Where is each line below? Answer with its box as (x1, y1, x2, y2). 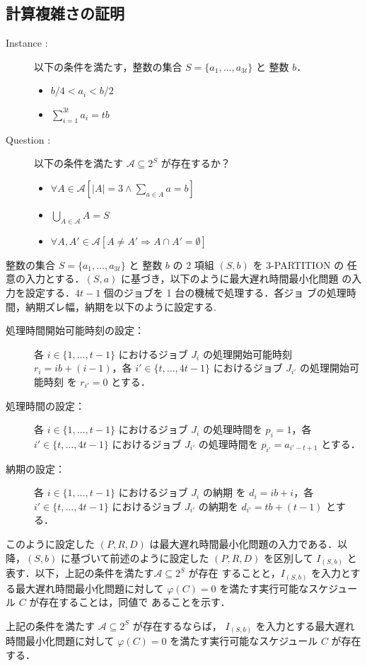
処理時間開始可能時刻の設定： (6, 323, 144, 338)
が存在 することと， (188, 565, 281, 580)
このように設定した (6, 536, 95, 551)
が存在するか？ (161, 156, 231, 171)
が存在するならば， (132, 618, 222, 633)
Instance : (6, 35, 48, 50)
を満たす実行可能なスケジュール (170, 633, 318, 648)
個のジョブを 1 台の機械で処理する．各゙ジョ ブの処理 (103, 285, 346, 299)
